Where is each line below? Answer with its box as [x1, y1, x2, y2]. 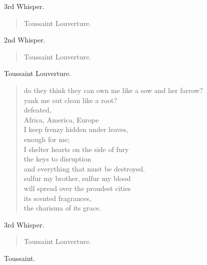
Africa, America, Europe [23, 114, 99, 124]
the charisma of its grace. [23, 202, 101, 213]
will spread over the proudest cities [23, 182, 131, 193]
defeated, [23, 104, 51, 115]
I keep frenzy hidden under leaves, [23, 124, 128, 134]
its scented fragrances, [23, 192, 91, 203]
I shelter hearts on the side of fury [23, 143, 129, 154]
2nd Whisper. [4, 34, 45, 45]
